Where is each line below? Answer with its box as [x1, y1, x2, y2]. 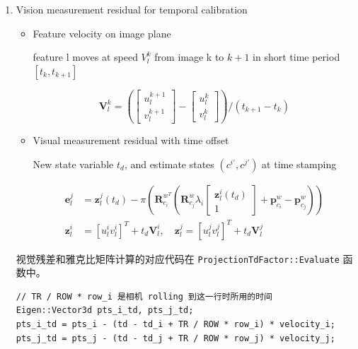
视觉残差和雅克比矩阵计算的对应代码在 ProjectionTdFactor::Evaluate [16, 251, 340, 266]
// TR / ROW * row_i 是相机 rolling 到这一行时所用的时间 [16, 291, 272, 302]
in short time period [253, 49, 340, 64]
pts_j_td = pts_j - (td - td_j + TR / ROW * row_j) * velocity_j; [16, 333, 335, 343]
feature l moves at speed [33, 49, 138, 64]
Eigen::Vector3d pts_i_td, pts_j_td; [16, 305, 194, 316]
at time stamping [262, 156, 337, 171]
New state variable [33, 156, 114, 171]
